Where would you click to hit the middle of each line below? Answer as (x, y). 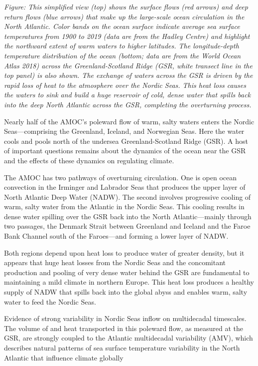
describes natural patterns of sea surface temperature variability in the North (122, 348)
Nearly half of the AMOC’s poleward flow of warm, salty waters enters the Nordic (129, 121)
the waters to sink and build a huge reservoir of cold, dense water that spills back (128, 95)
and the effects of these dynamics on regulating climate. (89, 160)
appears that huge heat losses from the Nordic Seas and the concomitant (115, 262)
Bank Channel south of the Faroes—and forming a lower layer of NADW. (116, 236)
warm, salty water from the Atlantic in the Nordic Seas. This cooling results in (124, 206)
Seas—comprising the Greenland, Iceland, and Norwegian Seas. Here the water (124, 131)
